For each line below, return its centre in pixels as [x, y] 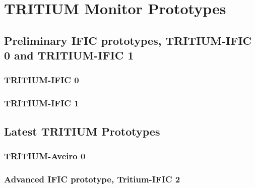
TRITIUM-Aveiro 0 [45, 155]
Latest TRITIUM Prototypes [82, 131]
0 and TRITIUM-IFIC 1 [69, 55]
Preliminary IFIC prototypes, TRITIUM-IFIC [128, 40]
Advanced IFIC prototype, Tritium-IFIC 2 [92, 179]
